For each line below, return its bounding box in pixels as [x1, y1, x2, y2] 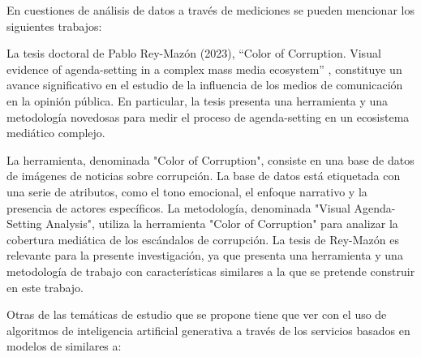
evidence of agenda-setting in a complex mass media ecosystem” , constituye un [6, 60, 402, 77]
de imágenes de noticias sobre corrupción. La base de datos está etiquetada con [6, 167, 401, 184]
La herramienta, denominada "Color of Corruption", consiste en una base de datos [6, 151, 415, 168]
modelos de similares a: [6, 338, 122, 355]
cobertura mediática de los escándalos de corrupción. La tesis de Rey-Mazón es [6, 230, 399, 247]
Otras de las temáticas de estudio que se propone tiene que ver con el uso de [6, 306, 387, 323]
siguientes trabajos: [6, 17, 102, 34]
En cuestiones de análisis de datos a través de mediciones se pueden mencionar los [6, 2, 415, 18]
